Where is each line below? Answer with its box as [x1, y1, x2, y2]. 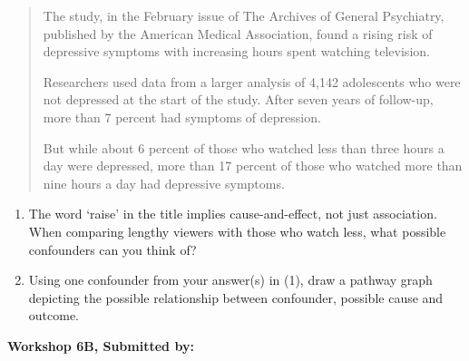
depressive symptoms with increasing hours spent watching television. [43, 42, 430, 61]
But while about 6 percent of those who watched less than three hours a [43, 138, 445, 157]
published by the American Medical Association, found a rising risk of [43, 24, 433, 43]
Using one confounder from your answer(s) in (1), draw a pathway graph [28, 270, 433, 289]
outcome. [28, 306, 80, 325]
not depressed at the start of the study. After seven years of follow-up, [43, 90, 434, 109]
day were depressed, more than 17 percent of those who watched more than [43, 156, 463, 175]
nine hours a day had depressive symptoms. [43, 173, 285, 192]
